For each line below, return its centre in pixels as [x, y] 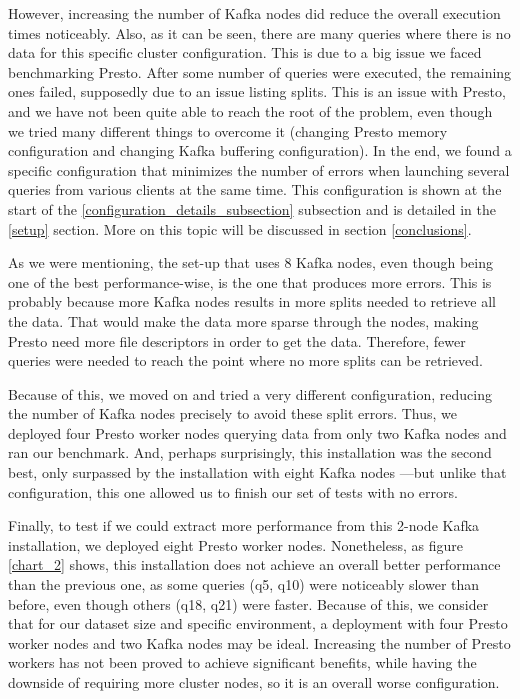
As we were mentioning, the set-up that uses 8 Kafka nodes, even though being [250, 262]
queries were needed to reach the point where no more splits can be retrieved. [245, 360]
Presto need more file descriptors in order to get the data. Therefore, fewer [237, 340]
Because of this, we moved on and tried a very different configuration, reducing [250, 393]
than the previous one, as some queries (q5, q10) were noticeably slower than [244, 584]
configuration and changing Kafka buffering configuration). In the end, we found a [260, 150]
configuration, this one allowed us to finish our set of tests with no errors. [233, 491]
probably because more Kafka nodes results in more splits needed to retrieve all [252, 301]
